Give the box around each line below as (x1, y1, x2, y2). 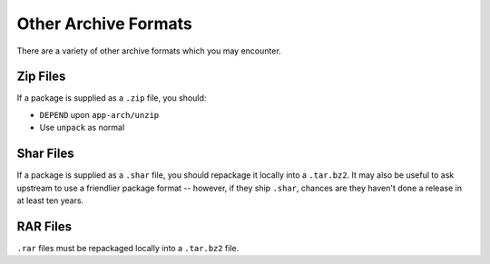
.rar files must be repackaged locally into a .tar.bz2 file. (16, 242, 240, 253)
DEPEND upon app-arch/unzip (39, 109, 159, 120)
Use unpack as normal (39, 122, 125, 133)
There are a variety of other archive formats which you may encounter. (16, 45, 281, 56)
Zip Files (16, 69, 66, 84)
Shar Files (16, 146, 74, 161)
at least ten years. (16, 195, 84, 206)
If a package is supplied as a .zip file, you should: (16, 93, 207, 103)
